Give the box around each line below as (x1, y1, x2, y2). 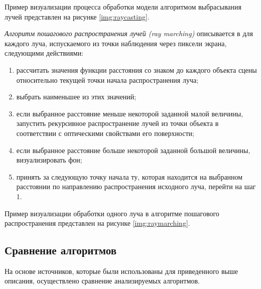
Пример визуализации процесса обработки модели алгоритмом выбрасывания (5, 2, 241, 12)
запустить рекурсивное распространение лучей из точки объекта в (16, 118, 219, 128)
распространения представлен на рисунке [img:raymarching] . (5, 218, 190, 228)
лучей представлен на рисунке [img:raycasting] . (5, 11, 150, 22)
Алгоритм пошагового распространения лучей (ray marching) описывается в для (5, 28, 253, 39)
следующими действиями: (5, 48, 84, 58)
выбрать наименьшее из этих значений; (16, 91, 137, 102)
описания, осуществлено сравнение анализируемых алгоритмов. (5, 275, 200, 286)
